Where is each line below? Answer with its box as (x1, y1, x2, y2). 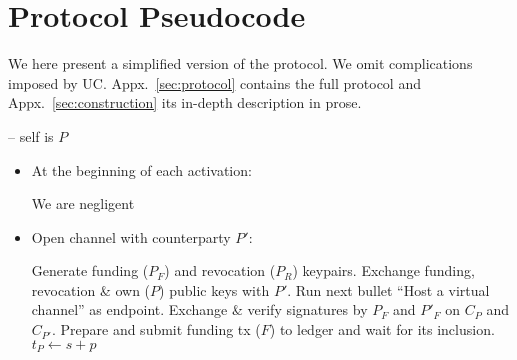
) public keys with (159, 279, 270, 300)
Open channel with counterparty (31, 226, 231, 247)
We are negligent (31, 193, 135, 214)
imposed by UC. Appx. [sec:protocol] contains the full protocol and (8, 72, 421, 93)
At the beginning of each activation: (31, 159, 252, 180)
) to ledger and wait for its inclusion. (269, 319, 495, 340)
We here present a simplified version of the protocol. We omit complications (8, 53, 473, 74)
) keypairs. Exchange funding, (292, 260, 475, 281)
